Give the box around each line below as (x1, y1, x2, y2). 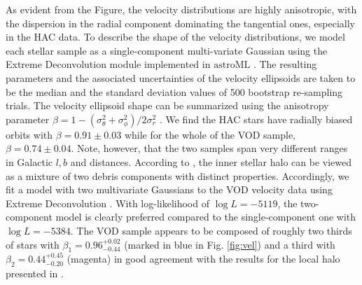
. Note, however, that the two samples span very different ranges (71, 141, 348, 155)
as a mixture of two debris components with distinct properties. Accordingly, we (6, 168, 349, 183)
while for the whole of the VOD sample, (124, 127, 296, 141)
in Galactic (6, 154, 53, 169)
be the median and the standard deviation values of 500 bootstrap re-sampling (6, 84, 343, 99)
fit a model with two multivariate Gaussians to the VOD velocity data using (6, 182, 333, 197)
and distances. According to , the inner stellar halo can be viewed (70, 154, 352, 169)
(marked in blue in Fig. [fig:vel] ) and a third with (124, 237, 335, 251)
